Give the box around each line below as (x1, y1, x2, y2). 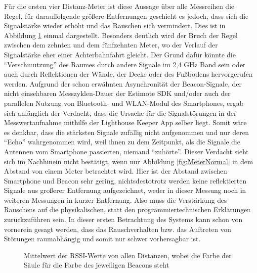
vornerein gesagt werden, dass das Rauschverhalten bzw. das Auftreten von (4, 224, 231, 234)
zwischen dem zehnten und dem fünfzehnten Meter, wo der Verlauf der (4, 40, 218, 50)
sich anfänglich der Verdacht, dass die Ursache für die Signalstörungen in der (4, 107, 237, 118)
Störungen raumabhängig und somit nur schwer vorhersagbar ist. (4, 233, 201, 244)
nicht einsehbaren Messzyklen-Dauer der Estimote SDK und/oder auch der (4, 88, 231, 98)
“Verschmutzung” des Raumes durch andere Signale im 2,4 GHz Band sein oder (4, 59, 246, 69)
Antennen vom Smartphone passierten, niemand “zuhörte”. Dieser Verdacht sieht (4, 146, 249, 156)
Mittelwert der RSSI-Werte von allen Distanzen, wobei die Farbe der (24, 250, 232, 260)
